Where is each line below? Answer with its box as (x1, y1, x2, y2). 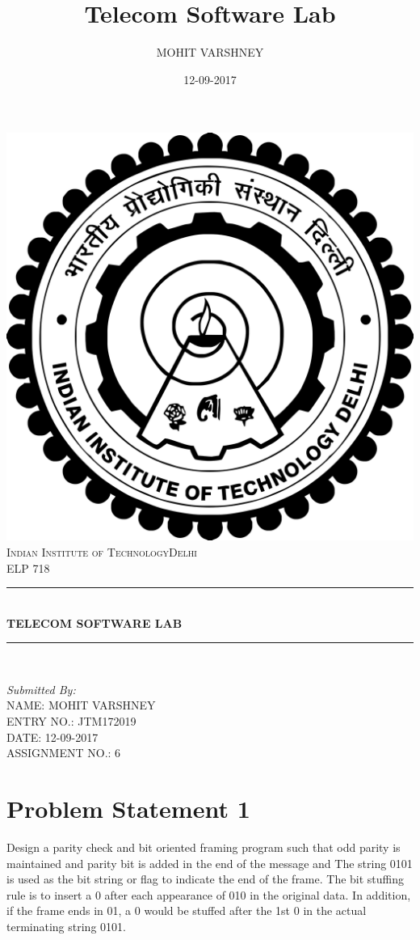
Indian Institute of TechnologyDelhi (6, 543, 197, 560)
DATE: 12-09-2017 (6, 728, 99, 745)
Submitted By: (6, 680, 76, 697)
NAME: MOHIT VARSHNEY (6, 697, 156, 713)
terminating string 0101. (6, 917, 126, 934)
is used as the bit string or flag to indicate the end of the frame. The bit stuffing (6, 870, 405, 887)
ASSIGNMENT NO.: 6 (6, 744, 121, 761)
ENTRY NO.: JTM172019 (6, 713, 136, 730)
